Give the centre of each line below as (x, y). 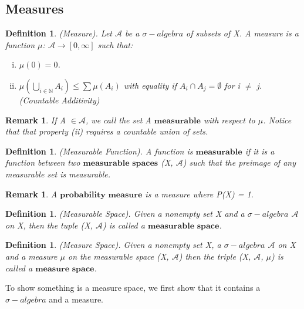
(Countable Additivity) (59, 100)
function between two (43, 162)
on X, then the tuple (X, (49, 225)
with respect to (229, 120)
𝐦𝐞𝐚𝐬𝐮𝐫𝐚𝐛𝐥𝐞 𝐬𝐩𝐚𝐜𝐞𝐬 (121, 164)
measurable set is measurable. (58, 174)
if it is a (260, 151)
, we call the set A (119, 120)
